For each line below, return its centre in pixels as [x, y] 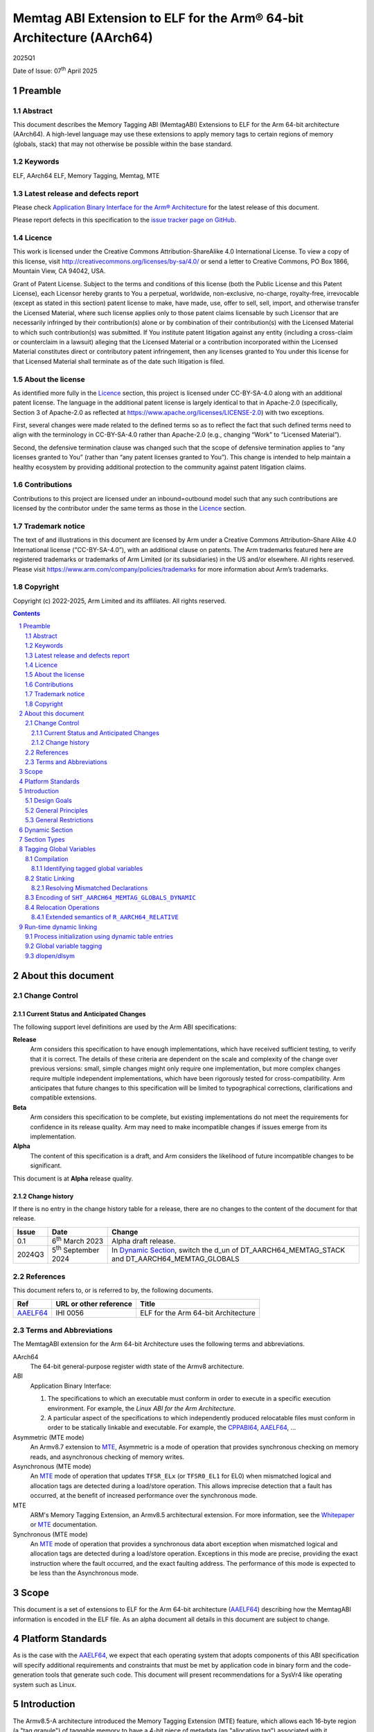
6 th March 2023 [78, 1240]
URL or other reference [94, 1304]
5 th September [76, 1250]
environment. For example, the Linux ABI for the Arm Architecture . [141, 1408]
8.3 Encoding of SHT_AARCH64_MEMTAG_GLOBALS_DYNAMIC [111, 898]
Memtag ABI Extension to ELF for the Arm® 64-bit [158, 18]
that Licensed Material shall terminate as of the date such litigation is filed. [119, 361]
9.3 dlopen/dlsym [50, 955]
